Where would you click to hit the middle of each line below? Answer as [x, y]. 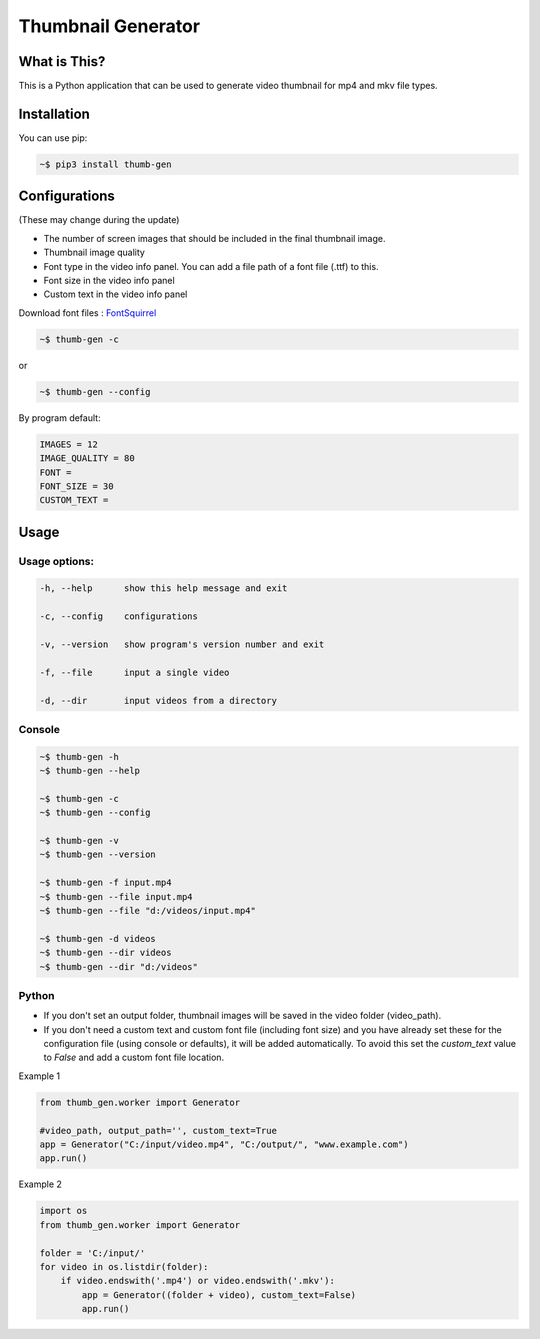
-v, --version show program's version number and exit [182, 644]
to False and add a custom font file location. [134, 1057]
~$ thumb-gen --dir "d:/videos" [119, 966]
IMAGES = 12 [69, 444]
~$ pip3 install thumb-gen [105, 164]
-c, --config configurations [119, 616]
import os [63, 1211]
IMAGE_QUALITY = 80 [87, 458]
